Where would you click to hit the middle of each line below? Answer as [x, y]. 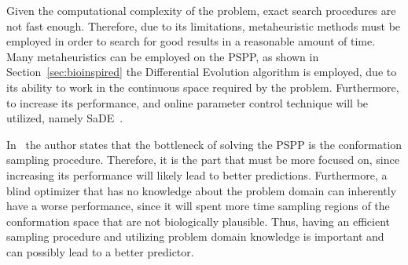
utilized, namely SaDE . [65, 118]
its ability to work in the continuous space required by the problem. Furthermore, [203, 87]
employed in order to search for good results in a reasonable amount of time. [191, 41]
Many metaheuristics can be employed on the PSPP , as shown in [163, 56]
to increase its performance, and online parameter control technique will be [187, 102]
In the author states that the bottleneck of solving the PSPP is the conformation [204, 144]
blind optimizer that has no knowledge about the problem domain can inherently [202, 190]
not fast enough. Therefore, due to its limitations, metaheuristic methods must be [204, 25]
